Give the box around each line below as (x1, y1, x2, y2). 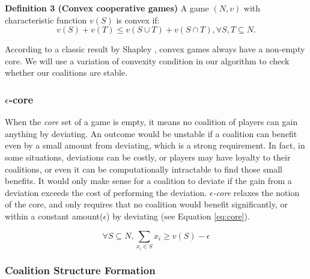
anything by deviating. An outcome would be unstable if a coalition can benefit (5, 127, 297, 139)
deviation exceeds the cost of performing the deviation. (5, 186, 207, 198)
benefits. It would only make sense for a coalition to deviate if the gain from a (5, 174, 292, 187)
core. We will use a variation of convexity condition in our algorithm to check (5, 54, 290, 67)
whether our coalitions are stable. (5, 66, 128, 79)
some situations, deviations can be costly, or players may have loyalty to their (5, 150, 291, 163)
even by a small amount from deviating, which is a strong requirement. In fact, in (5, 139, 305, 152)
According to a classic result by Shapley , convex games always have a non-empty (5, 43, 305, 55)
